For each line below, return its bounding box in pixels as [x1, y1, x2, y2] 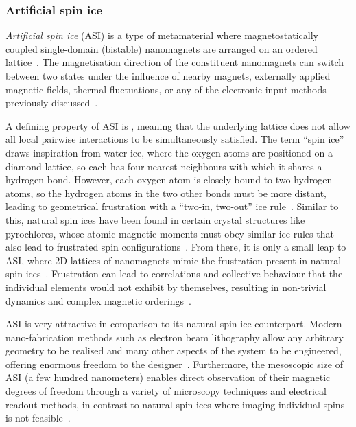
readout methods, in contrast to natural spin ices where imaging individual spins [5, 397, 345, 411]
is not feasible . [5, 411, 71, 425]
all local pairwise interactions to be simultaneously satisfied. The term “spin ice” [5, 132, 344, 146]
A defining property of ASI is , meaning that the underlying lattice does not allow [5, 118, 351, 132]
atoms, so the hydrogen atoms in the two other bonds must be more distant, [5, 185, 327, 200]
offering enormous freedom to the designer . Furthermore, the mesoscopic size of [5, 356, 343, 371]
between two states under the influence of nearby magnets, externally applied [5, 69, 331, 82]
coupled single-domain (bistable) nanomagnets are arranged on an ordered [5, 41, 318, 56]
